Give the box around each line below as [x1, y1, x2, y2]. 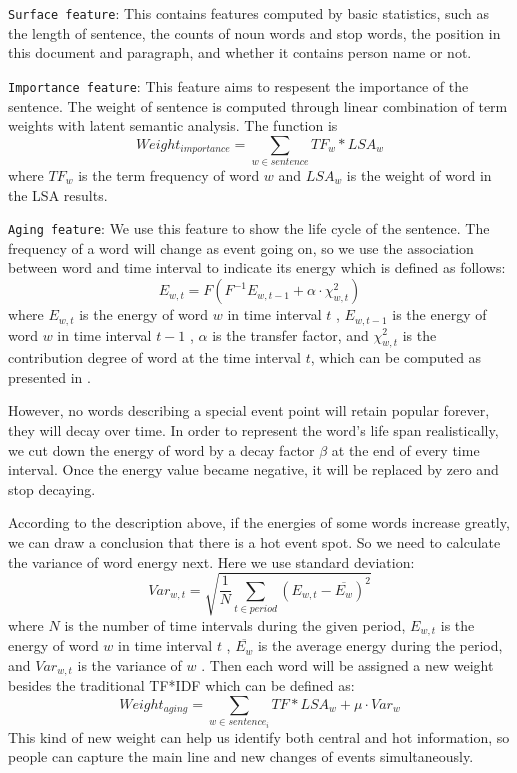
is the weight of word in [346, 165, 492, 186]
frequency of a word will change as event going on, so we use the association [8, 237, 474, 258]
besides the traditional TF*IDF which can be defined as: [8, 675, 355, 696]
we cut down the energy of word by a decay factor [8, 439, 315, 460]
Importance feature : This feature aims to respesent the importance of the [8, 75, 469, 96]
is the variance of [77, 654, 182, 675]
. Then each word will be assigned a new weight [201, 654, 494, 675]
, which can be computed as [310, 347, 482, 368]
